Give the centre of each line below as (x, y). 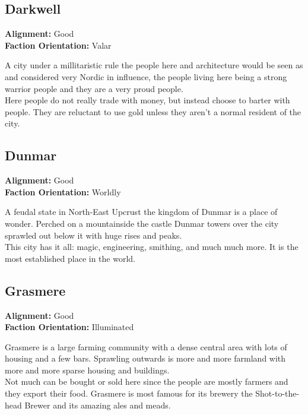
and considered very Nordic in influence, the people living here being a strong (146, 76)
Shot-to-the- (277, 393)
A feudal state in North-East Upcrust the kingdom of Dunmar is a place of (141, 212)
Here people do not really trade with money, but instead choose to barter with (147, 100)
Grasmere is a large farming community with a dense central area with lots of (146, 346)
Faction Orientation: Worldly (63, 191)
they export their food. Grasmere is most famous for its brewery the (129, 393)
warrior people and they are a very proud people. (94, 88)
